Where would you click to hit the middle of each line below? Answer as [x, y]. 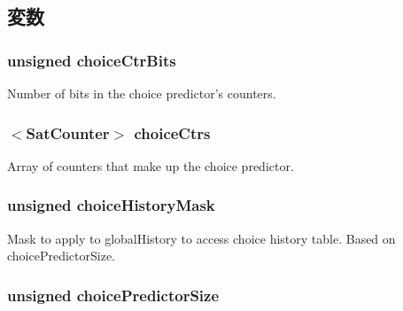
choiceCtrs [172, 132]
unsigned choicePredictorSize [113, 295]
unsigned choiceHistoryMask [111, 205]
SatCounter [68, 132]
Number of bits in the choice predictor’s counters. [142, 93]
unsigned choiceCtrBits [92, 60]
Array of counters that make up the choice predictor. [151, 165]
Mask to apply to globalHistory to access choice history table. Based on [201, 238]
